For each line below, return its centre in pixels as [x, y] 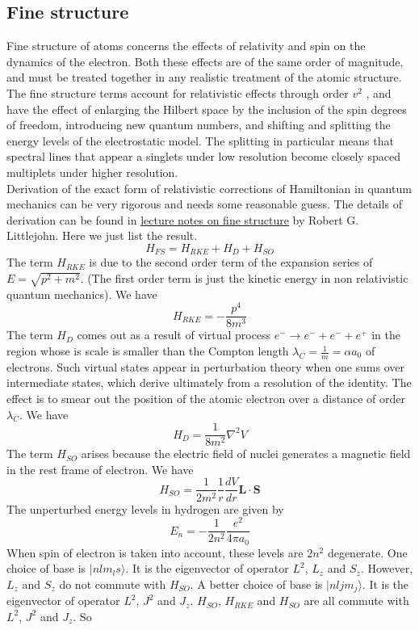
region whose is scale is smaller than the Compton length [148, 351]
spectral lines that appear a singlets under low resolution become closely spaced [203, 156]
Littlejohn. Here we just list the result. [102, 235]
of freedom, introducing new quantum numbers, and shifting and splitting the [199, 125]
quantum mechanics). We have [82, 294]
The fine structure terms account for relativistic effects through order [178, 92]
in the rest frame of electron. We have [100, 469]
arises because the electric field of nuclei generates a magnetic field [246, 454]
